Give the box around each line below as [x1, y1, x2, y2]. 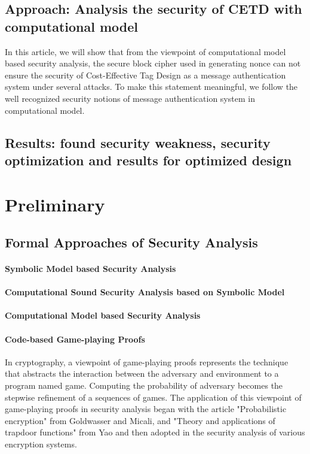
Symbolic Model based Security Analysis [5, 262, 176, 275]
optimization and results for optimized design [5, 150, 292, 169]
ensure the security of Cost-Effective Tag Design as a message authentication [5, 68, 286, 81]
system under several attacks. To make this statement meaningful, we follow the [5, 80, 298, 93]
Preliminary [5, 192, 105, 216]
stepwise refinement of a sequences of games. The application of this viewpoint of [5, 391, 302, 403]
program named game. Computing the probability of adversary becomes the [5, 379, 283, 392]
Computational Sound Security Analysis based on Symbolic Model [5, 286, 285, 298]
